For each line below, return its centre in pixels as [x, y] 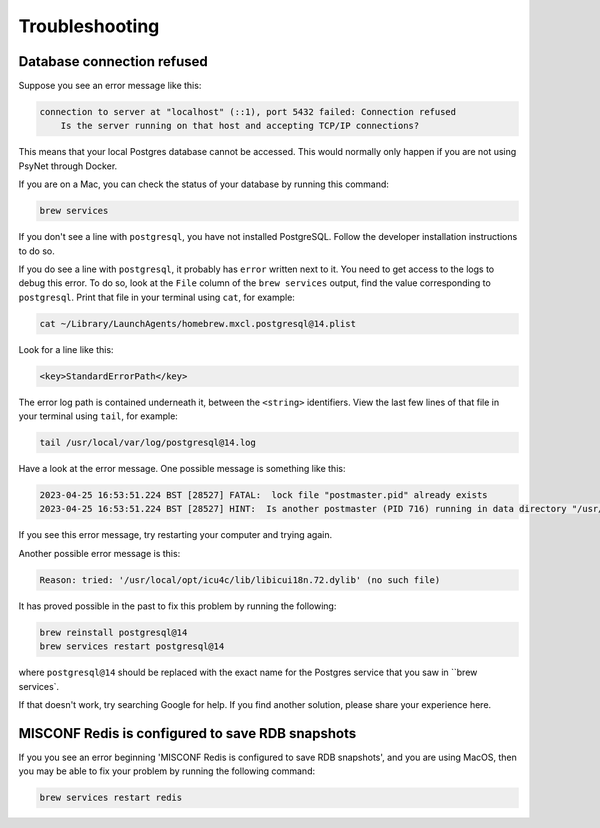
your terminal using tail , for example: [98, 416]
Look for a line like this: [66, 349]
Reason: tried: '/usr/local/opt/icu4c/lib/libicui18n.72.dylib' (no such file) [240, 579]
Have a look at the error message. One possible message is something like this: [182, 469]
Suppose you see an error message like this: [110, 86]
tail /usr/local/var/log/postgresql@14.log [148, 443]
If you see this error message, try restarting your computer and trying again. [175, 535]
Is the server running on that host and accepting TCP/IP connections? [240, 126]
